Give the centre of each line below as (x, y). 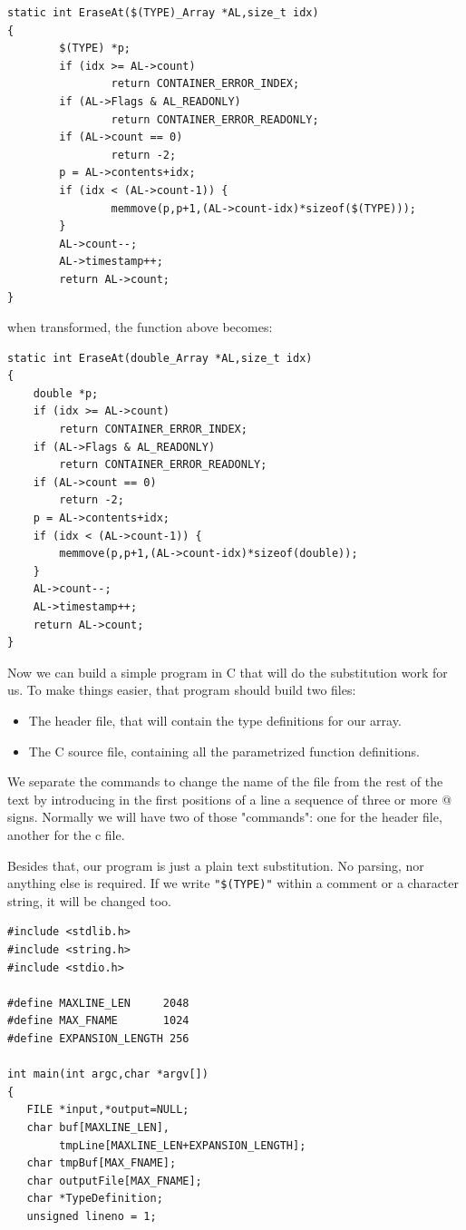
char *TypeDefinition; (95, 1199)
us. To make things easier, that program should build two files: (182, 690)
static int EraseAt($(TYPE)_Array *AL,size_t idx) (163, 13)
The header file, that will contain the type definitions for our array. (215, 720)
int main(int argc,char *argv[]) (108, 1074)
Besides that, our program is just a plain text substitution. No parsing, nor (216, 865)
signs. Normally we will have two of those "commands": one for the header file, (225, 817)
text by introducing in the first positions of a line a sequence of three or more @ (230, 799)
